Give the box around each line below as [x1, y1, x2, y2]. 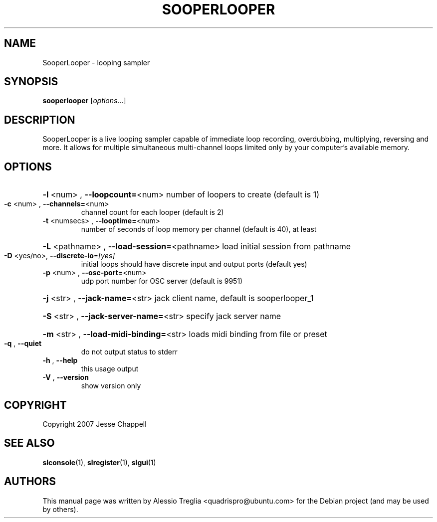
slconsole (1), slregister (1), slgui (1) [42, 458, 156, 467]
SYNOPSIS [4, 75, 58, 88]
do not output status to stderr [81, 348, 178, 356]
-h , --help [42, 356, 78, 365]
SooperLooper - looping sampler [42, 58, 150, 67]
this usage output [81, 364, 139, 373]
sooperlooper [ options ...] [42, 96, 126, 105]
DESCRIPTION [4, 113, 75, 126]
